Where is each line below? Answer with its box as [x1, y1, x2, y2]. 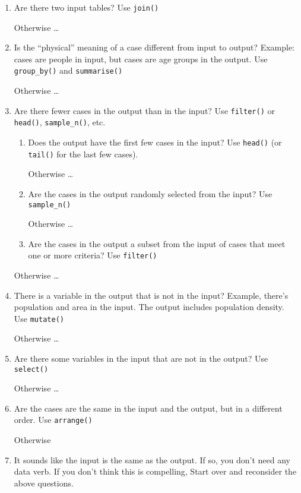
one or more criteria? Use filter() [28, 249, 157, 261]
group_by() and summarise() [14, 64, 123, 77]
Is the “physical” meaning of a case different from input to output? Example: [14, 41, 295, 53]
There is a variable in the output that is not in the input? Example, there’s [14, 289, 289, 301]
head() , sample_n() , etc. [14, 116, 106, 128]
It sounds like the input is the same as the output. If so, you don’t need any [14, 453, 290, 466]
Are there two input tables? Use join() [14, 1, 159, 13]
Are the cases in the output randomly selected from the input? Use [28, 187, 273, 200]
